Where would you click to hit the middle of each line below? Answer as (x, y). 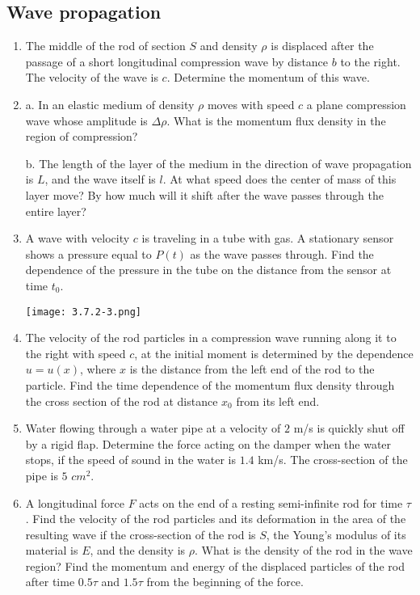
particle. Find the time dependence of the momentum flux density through (210, 384)
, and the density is (138, 550)
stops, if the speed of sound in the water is (130, 460)
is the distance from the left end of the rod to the (252, 369)
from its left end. (278, 401)
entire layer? (56, 211)
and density (229, 46)
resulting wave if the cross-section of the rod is (141, 534)
